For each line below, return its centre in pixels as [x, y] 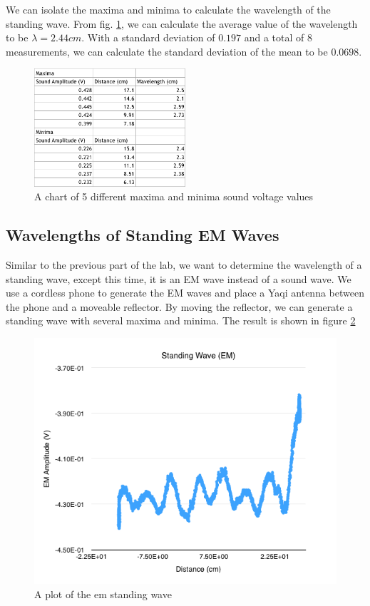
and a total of [274, 37]
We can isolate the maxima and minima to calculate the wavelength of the [168, 9]
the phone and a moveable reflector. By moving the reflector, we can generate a [179, 306]
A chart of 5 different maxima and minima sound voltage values [174, 196]
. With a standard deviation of [148, 37]
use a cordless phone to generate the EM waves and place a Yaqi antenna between [185, 293]
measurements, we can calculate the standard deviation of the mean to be [167, 51]
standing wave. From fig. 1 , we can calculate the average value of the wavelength [182, 23]
